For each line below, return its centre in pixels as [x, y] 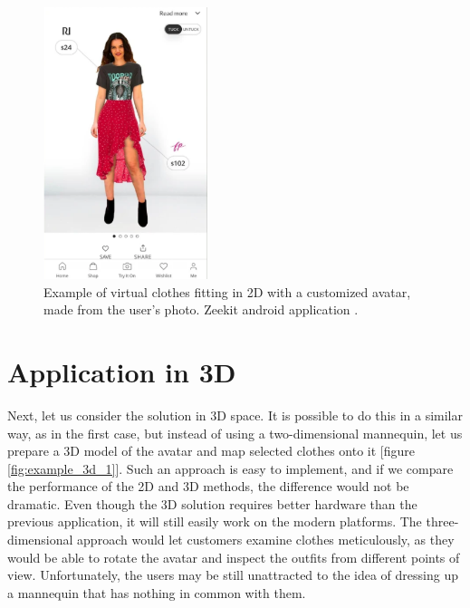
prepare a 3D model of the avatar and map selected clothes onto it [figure [211, 451]
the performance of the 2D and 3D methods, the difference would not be [208, 486]
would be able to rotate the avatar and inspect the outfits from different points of [234, 557]
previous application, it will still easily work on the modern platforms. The [215, 521]
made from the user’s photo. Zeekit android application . [201, 309]
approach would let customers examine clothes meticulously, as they [266, 540]
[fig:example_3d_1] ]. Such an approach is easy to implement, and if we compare [230, 468]
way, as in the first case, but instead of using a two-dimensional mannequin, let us [235, 433]
